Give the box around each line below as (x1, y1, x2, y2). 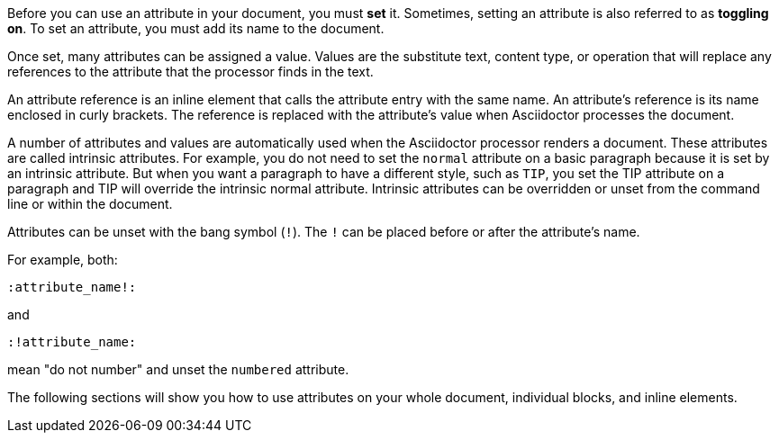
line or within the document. (7, 196, 173, 211)
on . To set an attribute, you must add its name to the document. (7, 21, 385, 36)
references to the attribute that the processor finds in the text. (7, 64, 374, 79)
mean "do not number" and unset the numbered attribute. (7, 362, 349, 377)
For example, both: (7, 252, 118, 267)
